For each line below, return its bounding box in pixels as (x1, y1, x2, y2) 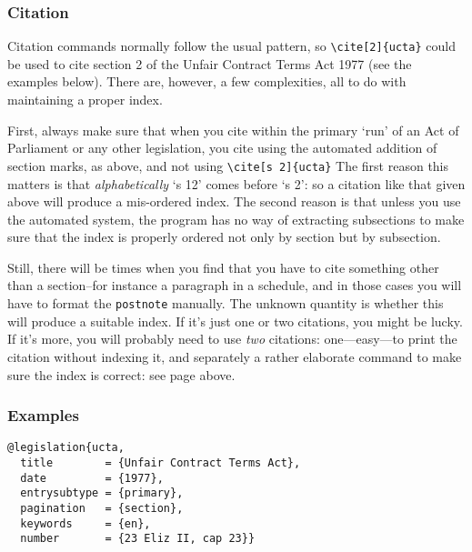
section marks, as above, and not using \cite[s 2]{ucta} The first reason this (7, 156, 449, 175)
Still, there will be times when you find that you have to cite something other (7, 257, 439, 276)
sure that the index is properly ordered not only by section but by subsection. (7, 227, 441, 246)
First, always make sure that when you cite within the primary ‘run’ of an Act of (7, 120, 459, 139)
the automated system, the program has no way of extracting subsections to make (7, 209, 465, 228)
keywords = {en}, (20, 517, 151, 530)
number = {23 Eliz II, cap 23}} (20, 532, 256, 546)
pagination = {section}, (20, 501, 184, 515)
